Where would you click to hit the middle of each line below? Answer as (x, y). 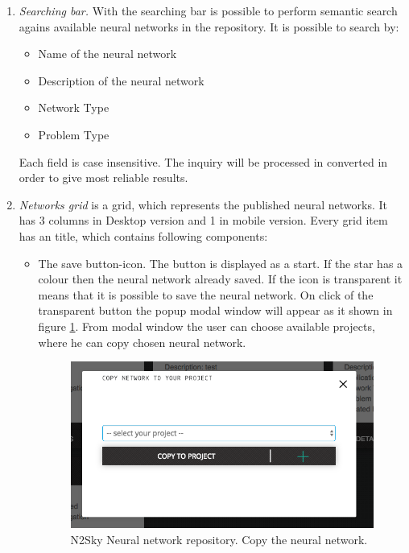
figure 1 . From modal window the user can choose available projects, (207, 326)
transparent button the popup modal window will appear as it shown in (215, 310)
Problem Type (74, 134)
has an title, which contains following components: (143, 235)
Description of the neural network (121, 80)
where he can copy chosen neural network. (142, 342)
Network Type (74, 107)
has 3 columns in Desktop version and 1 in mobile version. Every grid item (203, 220)
